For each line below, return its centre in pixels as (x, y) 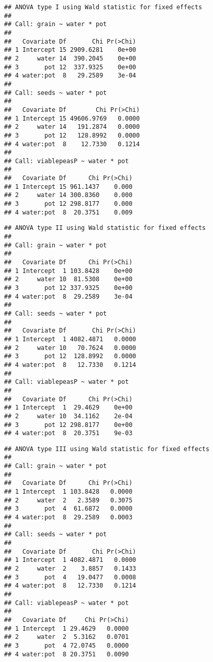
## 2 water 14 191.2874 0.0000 (72, 127)
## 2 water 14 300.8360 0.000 (68, 195)
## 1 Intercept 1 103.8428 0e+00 (68, 271)
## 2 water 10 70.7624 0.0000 (70, 348)
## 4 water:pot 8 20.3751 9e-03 (68, 433)
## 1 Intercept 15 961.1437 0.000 (68, 187)
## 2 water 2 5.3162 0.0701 (67, 637)
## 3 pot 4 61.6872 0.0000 (68, 509)
